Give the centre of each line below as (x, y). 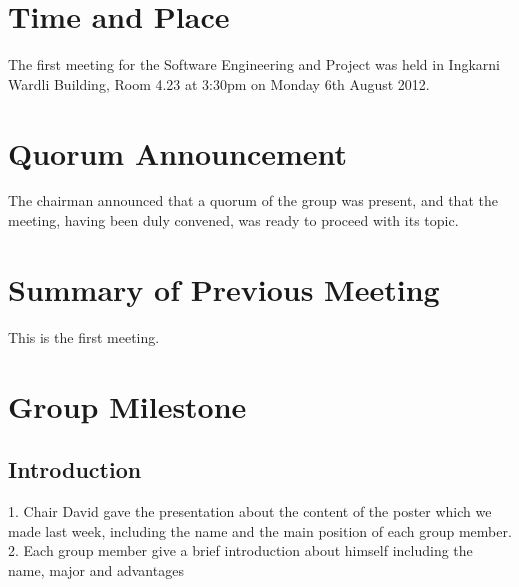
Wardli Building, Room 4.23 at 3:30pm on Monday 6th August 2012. (219, 83)
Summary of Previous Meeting (224, 288)
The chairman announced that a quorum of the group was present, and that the (253, 200)
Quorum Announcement (178, 152)
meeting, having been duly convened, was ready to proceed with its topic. (233, 220)
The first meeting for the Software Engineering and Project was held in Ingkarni (254, 64)
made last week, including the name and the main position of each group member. (260, 530)
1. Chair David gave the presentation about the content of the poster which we (250, 510)
